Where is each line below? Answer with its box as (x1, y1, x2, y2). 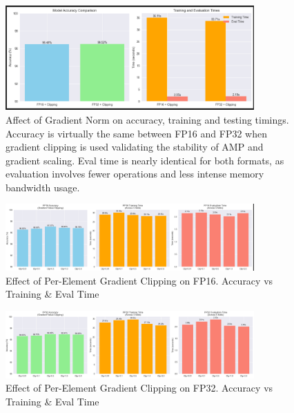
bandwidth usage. (6, 180, 80, 194)
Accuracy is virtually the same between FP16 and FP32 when (6, 126, 267, 140)
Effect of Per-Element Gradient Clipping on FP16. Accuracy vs (6, 273, 273, 287)
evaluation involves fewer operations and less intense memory (6, 166, 264, 181)
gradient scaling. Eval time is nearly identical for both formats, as (6, 153, 284, 167)
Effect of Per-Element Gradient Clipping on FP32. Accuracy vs (6, 381, 273, 395)
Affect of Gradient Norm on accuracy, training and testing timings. (6, 112, 289, 126)
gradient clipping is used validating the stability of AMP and (6, 140, 264, 154)
